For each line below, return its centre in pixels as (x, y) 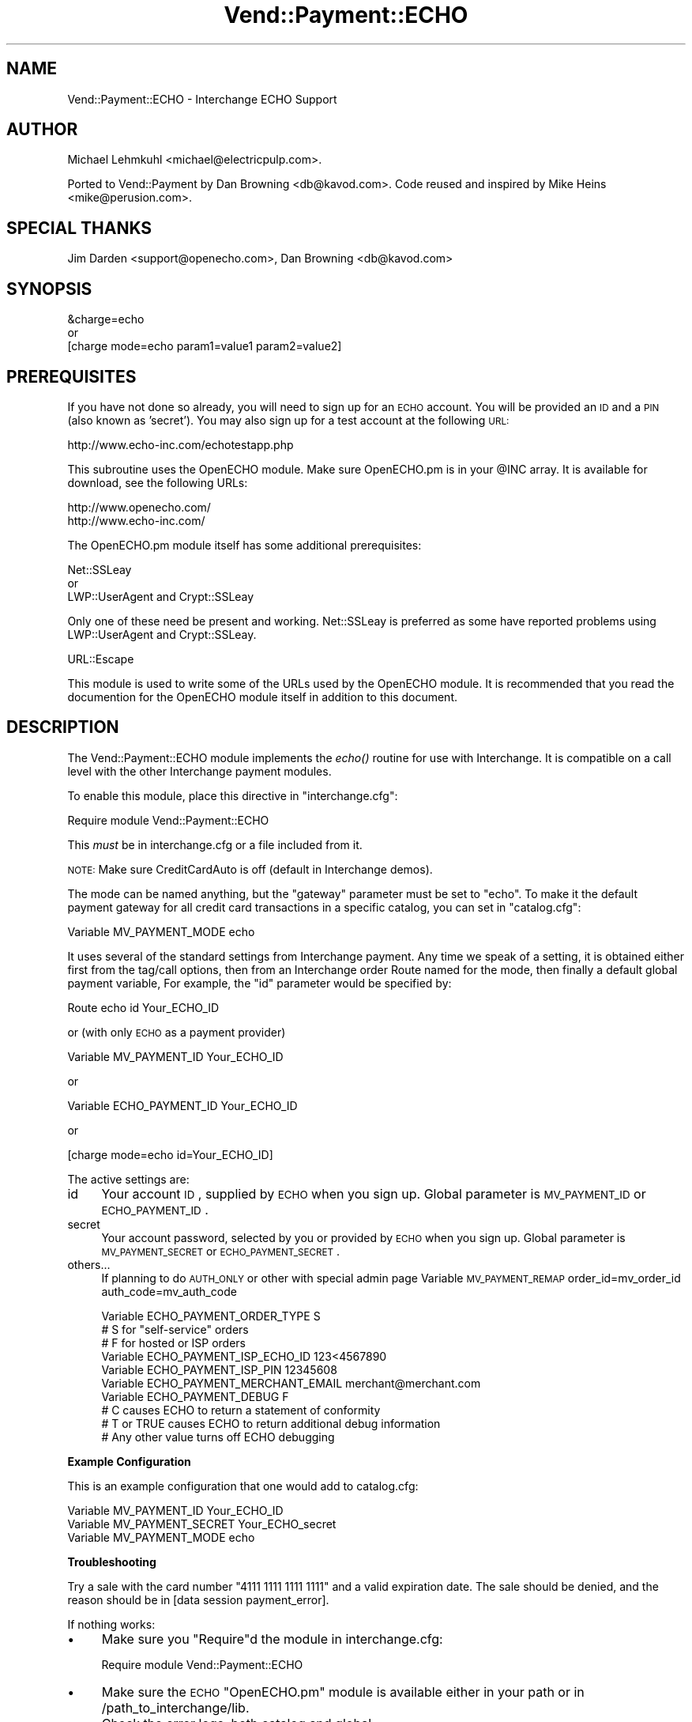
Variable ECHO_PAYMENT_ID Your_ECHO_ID (182, 1105)
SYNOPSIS (49, 289)
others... (89, 1264)
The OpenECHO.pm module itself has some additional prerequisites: (244, 545)
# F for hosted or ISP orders (173, 1342)
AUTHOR (42, 130)
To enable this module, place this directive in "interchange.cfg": (233, 795)
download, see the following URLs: (158, 482)
